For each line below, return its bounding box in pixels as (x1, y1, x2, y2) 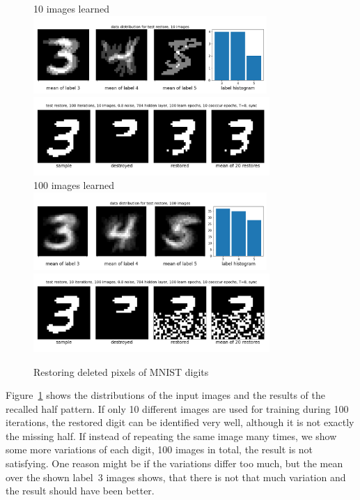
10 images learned (33, 1, 109, 15)
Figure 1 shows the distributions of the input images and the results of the (6, 388, 325, 402)
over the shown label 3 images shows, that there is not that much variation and (6, 469, 346, 484)
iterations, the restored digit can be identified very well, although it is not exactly (6, 415, 354, 430)
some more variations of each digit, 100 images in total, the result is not (6, 442, 313, 457)
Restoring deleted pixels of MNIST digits (33, 364, 209, 379)
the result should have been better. (6, 483, 155, 498)
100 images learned (33, 178, 114, 192)
